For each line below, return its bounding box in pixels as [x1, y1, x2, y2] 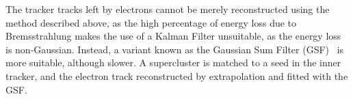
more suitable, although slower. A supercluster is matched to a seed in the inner [5, 55, 341, 70]
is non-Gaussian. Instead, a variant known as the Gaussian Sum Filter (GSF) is [5, 42, 344, 56]
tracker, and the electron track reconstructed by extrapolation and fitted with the [5, 68, 348, 83]
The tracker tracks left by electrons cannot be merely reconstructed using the [5, 2, 330, 16]
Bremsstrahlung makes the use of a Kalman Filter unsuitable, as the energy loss [5, 29, 341, 43]
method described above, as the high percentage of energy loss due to [5, 15, 297, 29]
